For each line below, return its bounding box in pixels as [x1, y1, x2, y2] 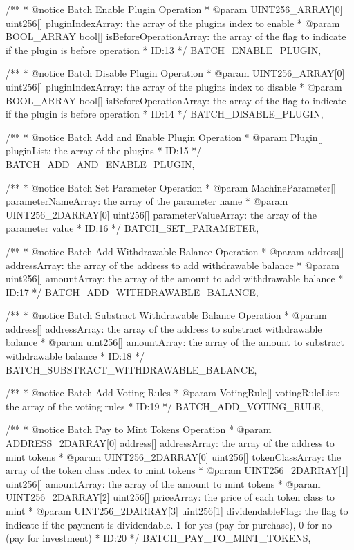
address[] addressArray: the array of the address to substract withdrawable [6, 321, 322, 336]
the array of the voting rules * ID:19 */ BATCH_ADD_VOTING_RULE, [6, 398, 324, 413]
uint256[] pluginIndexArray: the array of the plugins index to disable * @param [6, 79, 342, 93]
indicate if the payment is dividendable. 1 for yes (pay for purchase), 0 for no [6, 517, 333, 531]
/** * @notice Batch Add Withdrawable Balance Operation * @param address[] [6, 244, 344, 258]
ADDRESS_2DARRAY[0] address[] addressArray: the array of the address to [6, 436, 335, 450]
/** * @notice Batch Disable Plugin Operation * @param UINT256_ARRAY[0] [6, 66, 345, 80]
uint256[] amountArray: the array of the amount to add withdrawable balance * [6, 271, 344, 286]
